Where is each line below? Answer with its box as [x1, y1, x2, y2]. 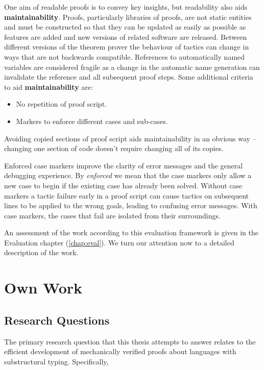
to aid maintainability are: [4, 81, 93, 92]
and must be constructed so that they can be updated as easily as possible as [4, 21, 246, 32]
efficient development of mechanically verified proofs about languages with [4, 346, 236, 357]
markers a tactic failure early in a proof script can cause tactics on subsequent [4, 190, 249, 201]
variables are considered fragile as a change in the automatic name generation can [4, 61, 260, 72]
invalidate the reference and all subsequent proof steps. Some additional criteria [4, 71, 253, 82]
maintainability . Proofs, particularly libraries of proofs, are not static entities [4, 11, 252, 22]
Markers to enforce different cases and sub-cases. [16, 115, 168, 126]
